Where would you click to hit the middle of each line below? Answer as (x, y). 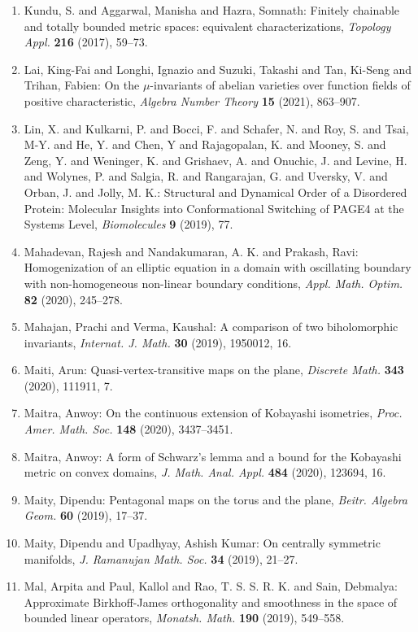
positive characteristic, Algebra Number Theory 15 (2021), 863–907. (192, 100)
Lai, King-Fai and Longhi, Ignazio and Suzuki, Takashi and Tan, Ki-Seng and (218, 69)
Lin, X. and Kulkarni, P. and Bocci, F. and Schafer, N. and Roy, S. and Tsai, (216, 128)
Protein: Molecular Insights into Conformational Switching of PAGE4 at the (214, 208)
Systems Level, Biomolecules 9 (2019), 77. (128, 224)
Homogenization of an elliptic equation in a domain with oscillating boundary (218, 267)
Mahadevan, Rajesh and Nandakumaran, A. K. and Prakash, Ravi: (191, 251)
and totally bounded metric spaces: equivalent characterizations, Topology (207, 26)
